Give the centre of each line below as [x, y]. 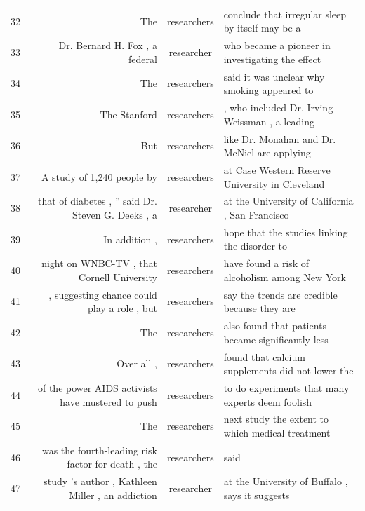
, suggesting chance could [103, 294]
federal [143, 59]
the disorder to [255, 246]
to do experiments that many [286, 388]
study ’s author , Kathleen [100, 481]
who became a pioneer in [277, 45]
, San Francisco [256, 214]
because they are [259, 308]
